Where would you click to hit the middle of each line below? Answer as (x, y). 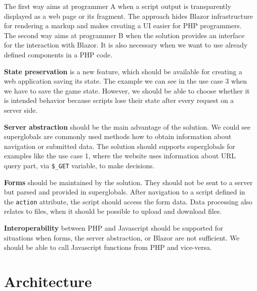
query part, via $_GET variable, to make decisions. (79, 165)
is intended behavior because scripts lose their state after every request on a (119, 100)
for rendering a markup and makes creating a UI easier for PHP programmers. (123, 25)
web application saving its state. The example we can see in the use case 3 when (126, 81)
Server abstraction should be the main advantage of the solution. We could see (127, 126)
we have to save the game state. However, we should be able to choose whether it (127, 90)
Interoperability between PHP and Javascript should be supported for (114, 228)
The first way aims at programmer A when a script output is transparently (118, 6)
